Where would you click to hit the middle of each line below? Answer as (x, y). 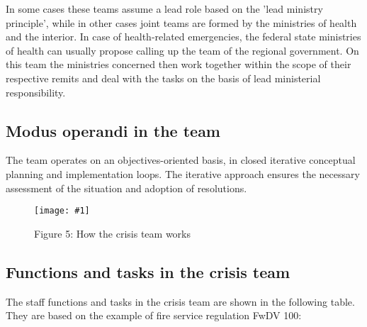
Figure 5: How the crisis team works (113, 233)
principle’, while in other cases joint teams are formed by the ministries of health (181, 22)
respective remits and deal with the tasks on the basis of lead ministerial (163, 78)
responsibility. (36, 92)
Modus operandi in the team (113, 130)
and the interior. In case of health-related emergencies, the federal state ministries (183, 37)
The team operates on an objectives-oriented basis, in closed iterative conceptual (181, 160)
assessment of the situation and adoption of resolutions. (126, 188)
